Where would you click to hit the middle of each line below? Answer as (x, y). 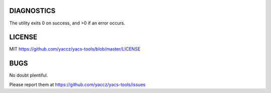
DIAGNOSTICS (32, 11)
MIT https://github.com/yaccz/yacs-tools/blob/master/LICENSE (75, 49)
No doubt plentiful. (29, 75)
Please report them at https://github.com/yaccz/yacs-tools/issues (77, 84)
